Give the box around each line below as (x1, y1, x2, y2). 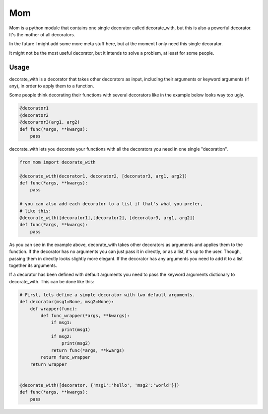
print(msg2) (61, 340, 91, 346)
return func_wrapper (40, 354, 91, 360)
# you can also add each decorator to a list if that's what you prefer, (19, 201, 203, 207)
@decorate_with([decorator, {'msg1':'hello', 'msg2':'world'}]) (19, 382, 180, 388)
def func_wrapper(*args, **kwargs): (40, 313, 130, 318)
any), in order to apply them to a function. (9, 83, 94, 89)
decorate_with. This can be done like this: (9, 278, 94, 284)
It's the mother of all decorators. (9, 31, 75, 37)
